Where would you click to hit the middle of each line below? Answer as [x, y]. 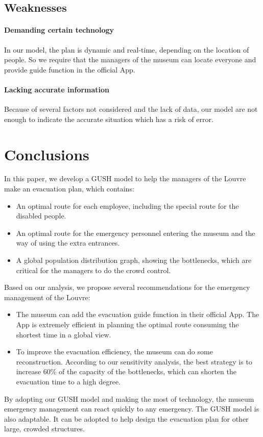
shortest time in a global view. [64, 334]
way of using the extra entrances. [68, 243]
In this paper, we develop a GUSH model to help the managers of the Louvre [125, 178]
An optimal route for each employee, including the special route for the [127, 205]
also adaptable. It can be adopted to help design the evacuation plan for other [126, 418]
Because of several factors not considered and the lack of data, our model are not [131, 109]
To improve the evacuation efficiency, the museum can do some [114, 351]
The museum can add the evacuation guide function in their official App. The [138, 314]
